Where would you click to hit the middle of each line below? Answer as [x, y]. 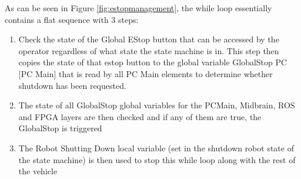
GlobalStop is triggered [60, 128]
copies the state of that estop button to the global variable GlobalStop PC [153, 62]
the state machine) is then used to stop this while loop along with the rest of [157, 159]
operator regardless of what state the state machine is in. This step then [149, 50]
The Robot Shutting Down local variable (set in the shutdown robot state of [156, 147]
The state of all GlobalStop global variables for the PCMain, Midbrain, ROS [157, 105]
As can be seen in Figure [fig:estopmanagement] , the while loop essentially [138, 8]
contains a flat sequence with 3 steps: [72, 19]
